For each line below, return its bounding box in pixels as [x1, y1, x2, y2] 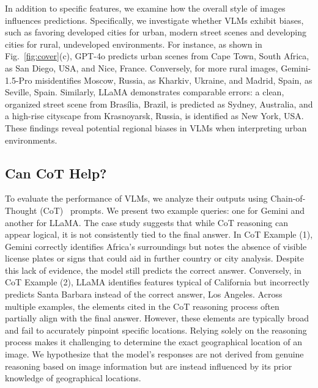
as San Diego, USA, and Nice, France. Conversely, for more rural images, [5, 61, 278, 74]
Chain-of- [270, 192, 306, 205]
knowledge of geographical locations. [5, 372, 141, 384]
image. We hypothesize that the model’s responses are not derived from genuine [5, 348, 304, 361]
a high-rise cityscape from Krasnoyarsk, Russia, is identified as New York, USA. [5, 109, 304, 122]
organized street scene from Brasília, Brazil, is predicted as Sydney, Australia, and [5, 97, 313, 110]
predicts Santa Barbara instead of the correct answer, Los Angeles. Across [5, 288, 283, 301]
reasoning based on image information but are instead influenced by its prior [5, 359, 292, 372]
